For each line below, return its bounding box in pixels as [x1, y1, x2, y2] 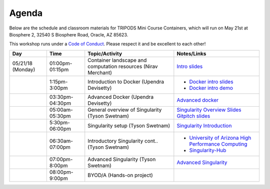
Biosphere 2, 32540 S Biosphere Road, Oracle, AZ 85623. [9, 31, 128, 37]
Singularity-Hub [189, 147, 226, 154]
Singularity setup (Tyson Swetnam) [87, 122, 170, 129]
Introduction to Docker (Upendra [87, 78, 164, 85]
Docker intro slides [189, 78, 233, 85]
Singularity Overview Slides [176, 106, 242, 113]
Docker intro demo [189, 84, 233, 91]
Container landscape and [87, 56, 147, 63]
